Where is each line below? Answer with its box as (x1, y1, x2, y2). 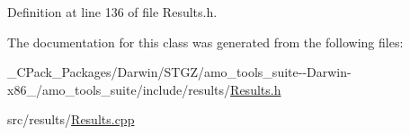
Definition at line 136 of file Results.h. (7, 3, 218, 21)
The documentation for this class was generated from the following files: (7, 32, 404, 51)
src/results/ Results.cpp (7, 110, 135, 129)
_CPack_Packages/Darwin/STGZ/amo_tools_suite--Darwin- (7, 63, 352, 81)
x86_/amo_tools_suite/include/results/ (7, 80, 231, 98)
